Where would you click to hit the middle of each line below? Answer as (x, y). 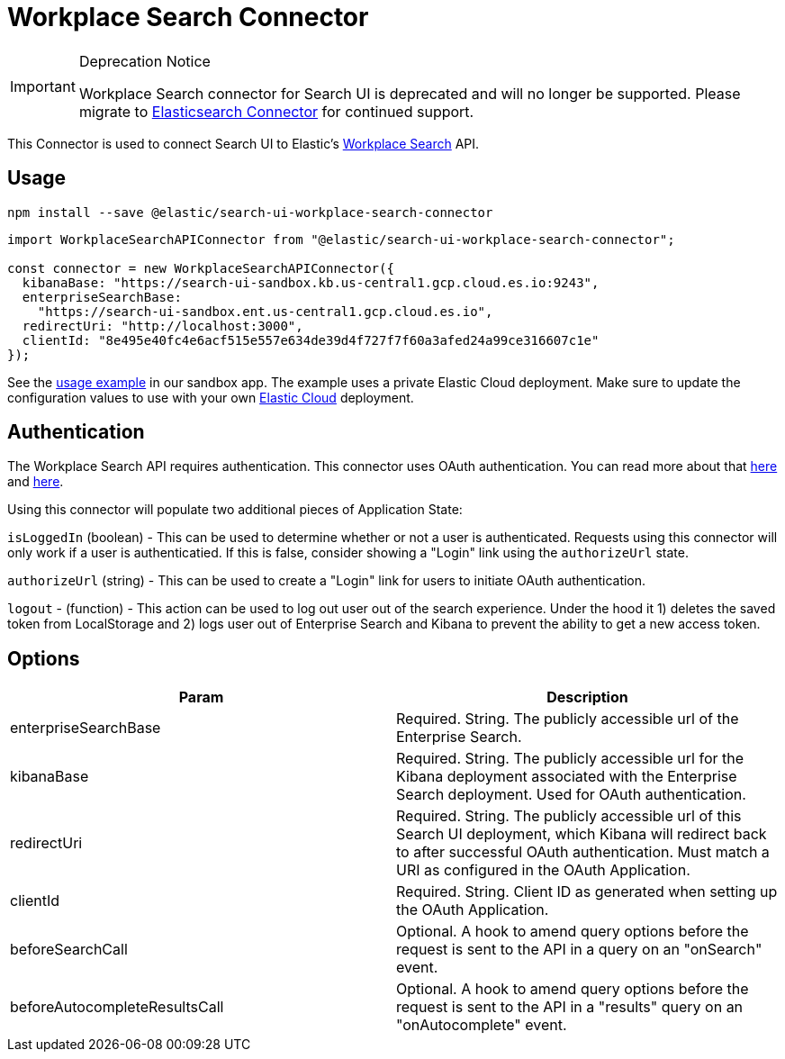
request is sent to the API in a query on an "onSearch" (579, 950)
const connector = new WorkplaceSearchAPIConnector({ (201, 268)
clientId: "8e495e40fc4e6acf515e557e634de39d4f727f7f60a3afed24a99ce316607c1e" (311, 340)
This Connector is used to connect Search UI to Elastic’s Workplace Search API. (244, 143)
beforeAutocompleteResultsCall (117, 1007)
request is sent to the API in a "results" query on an (570, 1007)
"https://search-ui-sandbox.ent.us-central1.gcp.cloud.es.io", (265, 311)
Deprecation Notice (144, 61)
